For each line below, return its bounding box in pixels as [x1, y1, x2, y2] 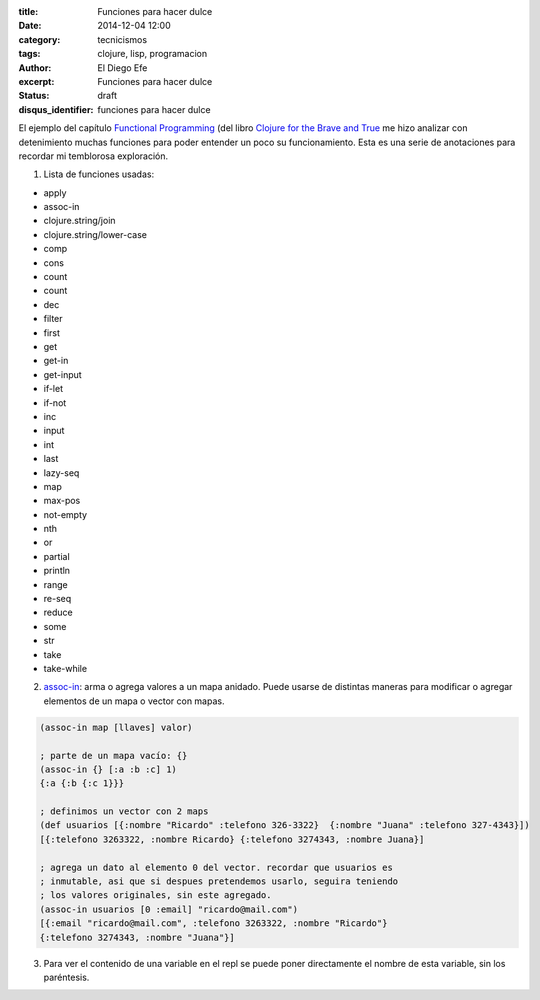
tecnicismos [97, 33, 148, 45]
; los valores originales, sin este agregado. [39, 890, 272, 901]
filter [43, 313, 64, 325]
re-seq [43, 593, 72, 605]
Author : [18, 61, 52, 74]
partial [43, 550, 70, 562]
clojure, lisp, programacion [97, 48, 208, 60]
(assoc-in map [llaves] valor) [39, 721, 194, 733]
